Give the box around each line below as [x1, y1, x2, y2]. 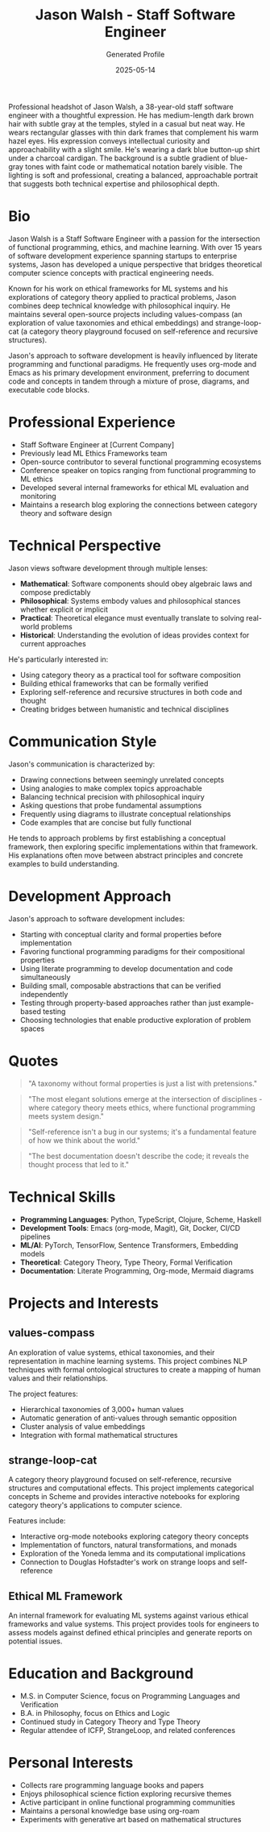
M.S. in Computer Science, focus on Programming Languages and [19, 1691, 240, 1701]
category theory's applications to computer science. [8, 1501, 183, 1510]
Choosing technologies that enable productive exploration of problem [19, 1015, 251, 1024]
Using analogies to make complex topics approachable [19, 783, 203, 793]
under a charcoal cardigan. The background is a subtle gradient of [8, 153, 229, 163]
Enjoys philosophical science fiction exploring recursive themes [19, 1789, 232, 1798]
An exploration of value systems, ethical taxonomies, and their [8, 1348, 215, 1357]
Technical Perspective [8, 537, 161, 555]
